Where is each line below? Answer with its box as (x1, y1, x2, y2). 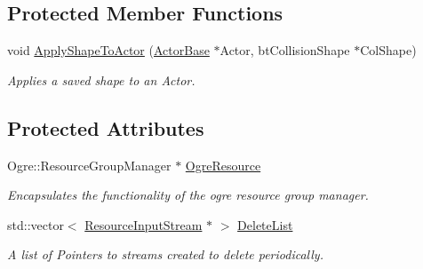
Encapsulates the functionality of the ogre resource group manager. (7, 186, 369, 204)
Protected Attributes (7, 114, 204, 141)
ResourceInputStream (84, 215, 203, 233)
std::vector (7, 215, 64, 233)
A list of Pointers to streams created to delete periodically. (7, 245, 323, 264)
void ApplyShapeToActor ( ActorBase (7, 41, 210, 59)
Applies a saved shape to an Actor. (7, 70, 196, 89)
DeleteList (237, 215, 293, 233)
